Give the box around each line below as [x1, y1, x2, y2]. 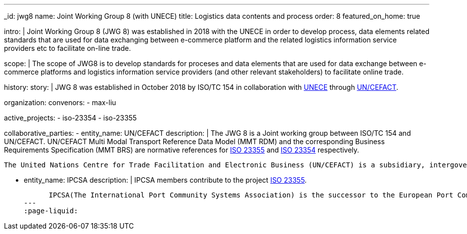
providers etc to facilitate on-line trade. [4, 44, 131, 52]
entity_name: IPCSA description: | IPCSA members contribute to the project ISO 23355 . [24, 176, 307, 184]
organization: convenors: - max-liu [4, 98, 116, 107]
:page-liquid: [24, 207, 78, 215]
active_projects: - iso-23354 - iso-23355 [4, 114, 137, 122]
